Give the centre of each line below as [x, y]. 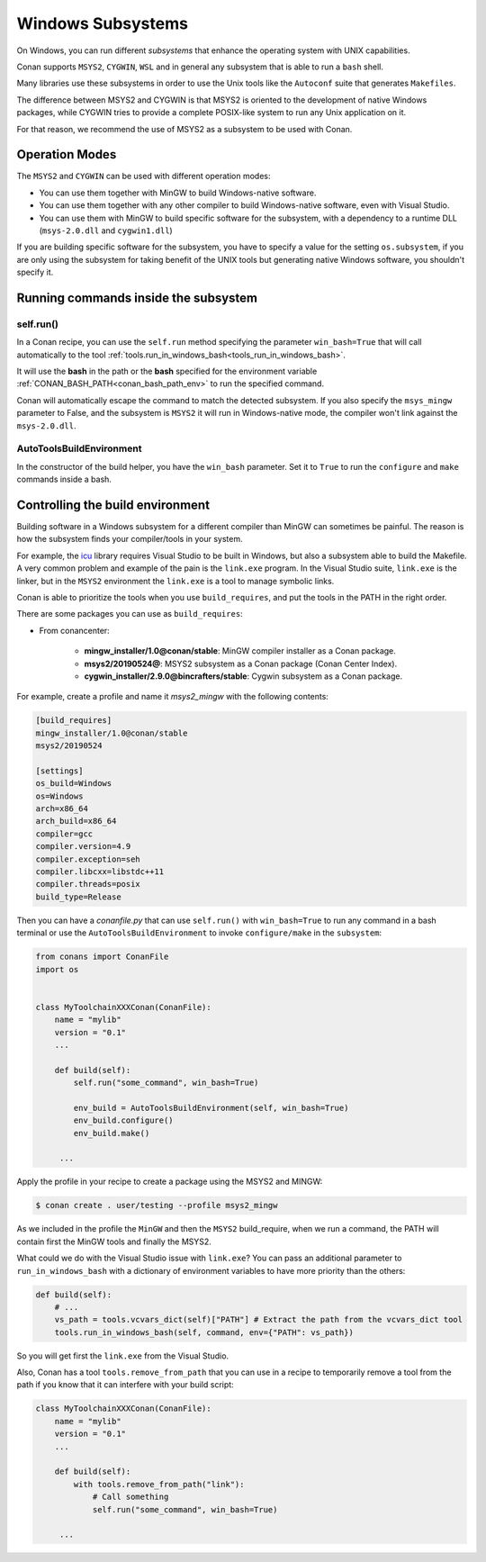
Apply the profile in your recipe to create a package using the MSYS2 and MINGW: [170, 1182]
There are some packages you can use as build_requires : [130, 614]
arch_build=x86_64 [76, 821]
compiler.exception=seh [88, 859]
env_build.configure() [124, 1120]
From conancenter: [74, 630]
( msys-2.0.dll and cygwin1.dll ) [106, 230]
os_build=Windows [74, 784]
